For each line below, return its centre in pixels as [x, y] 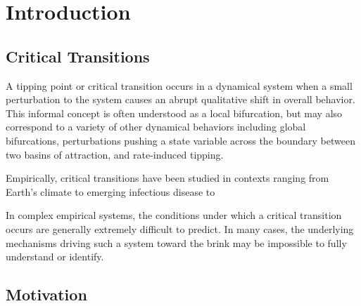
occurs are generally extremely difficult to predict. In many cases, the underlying [180, 228]
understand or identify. [55, 257]
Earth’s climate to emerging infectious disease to [110, 191]
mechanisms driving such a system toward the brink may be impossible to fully [176, 242]
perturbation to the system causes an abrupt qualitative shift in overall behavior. [180, 99]
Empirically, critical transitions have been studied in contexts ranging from [167, 178]
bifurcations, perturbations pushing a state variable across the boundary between [180, 140]
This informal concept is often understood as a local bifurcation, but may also [174, 113]
